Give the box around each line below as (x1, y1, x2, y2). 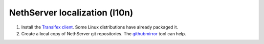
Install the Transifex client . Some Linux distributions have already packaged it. (21, 24, 178, 30)
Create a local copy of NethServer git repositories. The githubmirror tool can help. (21, 30, 186, 36)
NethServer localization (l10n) (9, 7, 133, 18)
